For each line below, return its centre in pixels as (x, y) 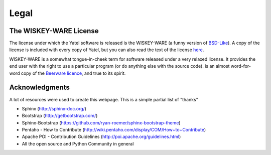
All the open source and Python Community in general (78, 143)
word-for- (241, 66)
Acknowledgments (40, 88)
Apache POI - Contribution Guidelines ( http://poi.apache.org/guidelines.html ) (101, 137)
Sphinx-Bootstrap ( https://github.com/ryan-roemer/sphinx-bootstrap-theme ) (101, 122)
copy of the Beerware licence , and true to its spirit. (73, 73)
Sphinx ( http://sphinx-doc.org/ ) (54, 108)
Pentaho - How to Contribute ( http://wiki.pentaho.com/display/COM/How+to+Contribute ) (114, 130)
